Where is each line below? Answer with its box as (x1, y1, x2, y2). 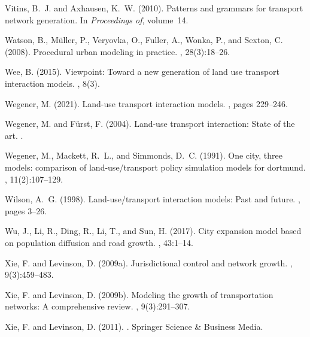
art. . (5, 129, 23, 141)
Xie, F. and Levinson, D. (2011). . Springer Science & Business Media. (5, 320, 263, 332)
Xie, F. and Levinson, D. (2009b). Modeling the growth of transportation (5, 288, 273, 300)
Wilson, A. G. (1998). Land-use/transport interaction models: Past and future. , (5, 193, 300, 205)
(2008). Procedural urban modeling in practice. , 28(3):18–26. (5, 45, 230, 57)
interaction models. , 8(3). (5, 77, 100, 89)
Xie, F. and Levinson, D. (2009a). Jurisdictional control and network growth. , (5, 256, 293, 269)
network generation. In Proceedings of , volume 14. (5, 13, 189, 26)
